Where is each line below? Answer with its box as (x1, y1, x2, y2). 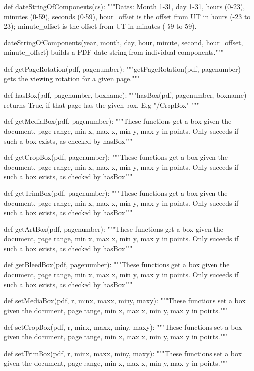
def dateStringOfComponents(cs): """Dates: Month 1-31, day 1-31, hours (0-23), (4, 1, 245, 11)
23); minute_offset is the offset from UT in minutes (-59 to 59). (4, 21, 197, 31)
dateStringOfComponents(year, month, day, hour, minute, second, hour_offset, (4, 37, 243, 47)
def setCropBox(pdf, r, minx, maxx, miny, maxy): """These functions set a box (4, 322, 242, 332)
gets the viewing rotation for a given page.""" (4, 73, 140, 83)
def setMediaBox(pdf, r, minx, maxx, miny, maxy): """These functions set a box (4, 296, 246, 306)
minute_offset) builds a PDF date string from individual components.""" (4, 47, 224, 57)
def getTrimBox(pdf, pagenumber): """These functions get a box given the (4, 187, 228, 198)
